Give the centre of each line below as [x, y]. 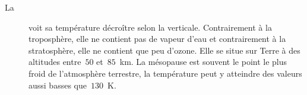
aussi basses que [58, 85]
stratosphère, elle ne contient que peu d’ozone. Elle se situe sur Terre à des [164, 50]
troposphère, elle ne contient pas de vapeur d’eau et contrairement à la [157, 39]
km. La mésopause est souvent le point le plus [203, 62]
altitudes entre [55, 62]
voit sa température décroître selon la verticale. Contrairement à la [150, 27]
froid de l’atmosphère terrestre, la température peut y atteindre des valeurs [165, 73]
